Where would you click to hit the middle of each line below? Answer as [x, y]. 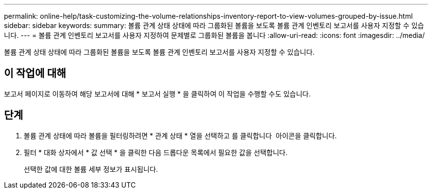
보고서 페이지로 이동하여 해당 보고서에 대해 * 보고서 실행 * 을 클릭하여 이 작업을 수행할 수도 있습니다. [158, 94]
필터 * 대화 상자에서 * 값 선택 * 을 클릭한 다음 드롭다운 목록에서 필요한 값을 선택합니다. [156, 152]
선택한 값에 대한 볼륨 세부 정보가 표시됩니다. [91, 169]
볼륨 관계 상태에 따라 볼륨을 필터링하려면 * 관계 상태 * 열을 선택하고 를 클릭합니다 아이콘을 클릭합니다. [180, 135]
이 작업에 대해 [35, 73]
